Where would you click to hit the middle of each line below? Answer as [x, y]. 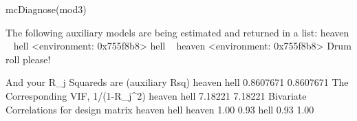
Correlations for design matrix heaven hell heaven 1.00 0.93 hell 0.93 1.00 [160, 109]
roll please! [28, 59]
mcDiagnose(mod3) [46, 9]
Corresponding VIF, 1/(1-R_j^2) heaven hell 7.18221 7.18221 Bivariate [156, 95]
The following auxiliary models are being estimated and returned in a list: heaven [177, 32]
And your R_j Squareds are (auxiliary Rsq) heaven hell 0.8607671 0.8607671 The [177, 82]
